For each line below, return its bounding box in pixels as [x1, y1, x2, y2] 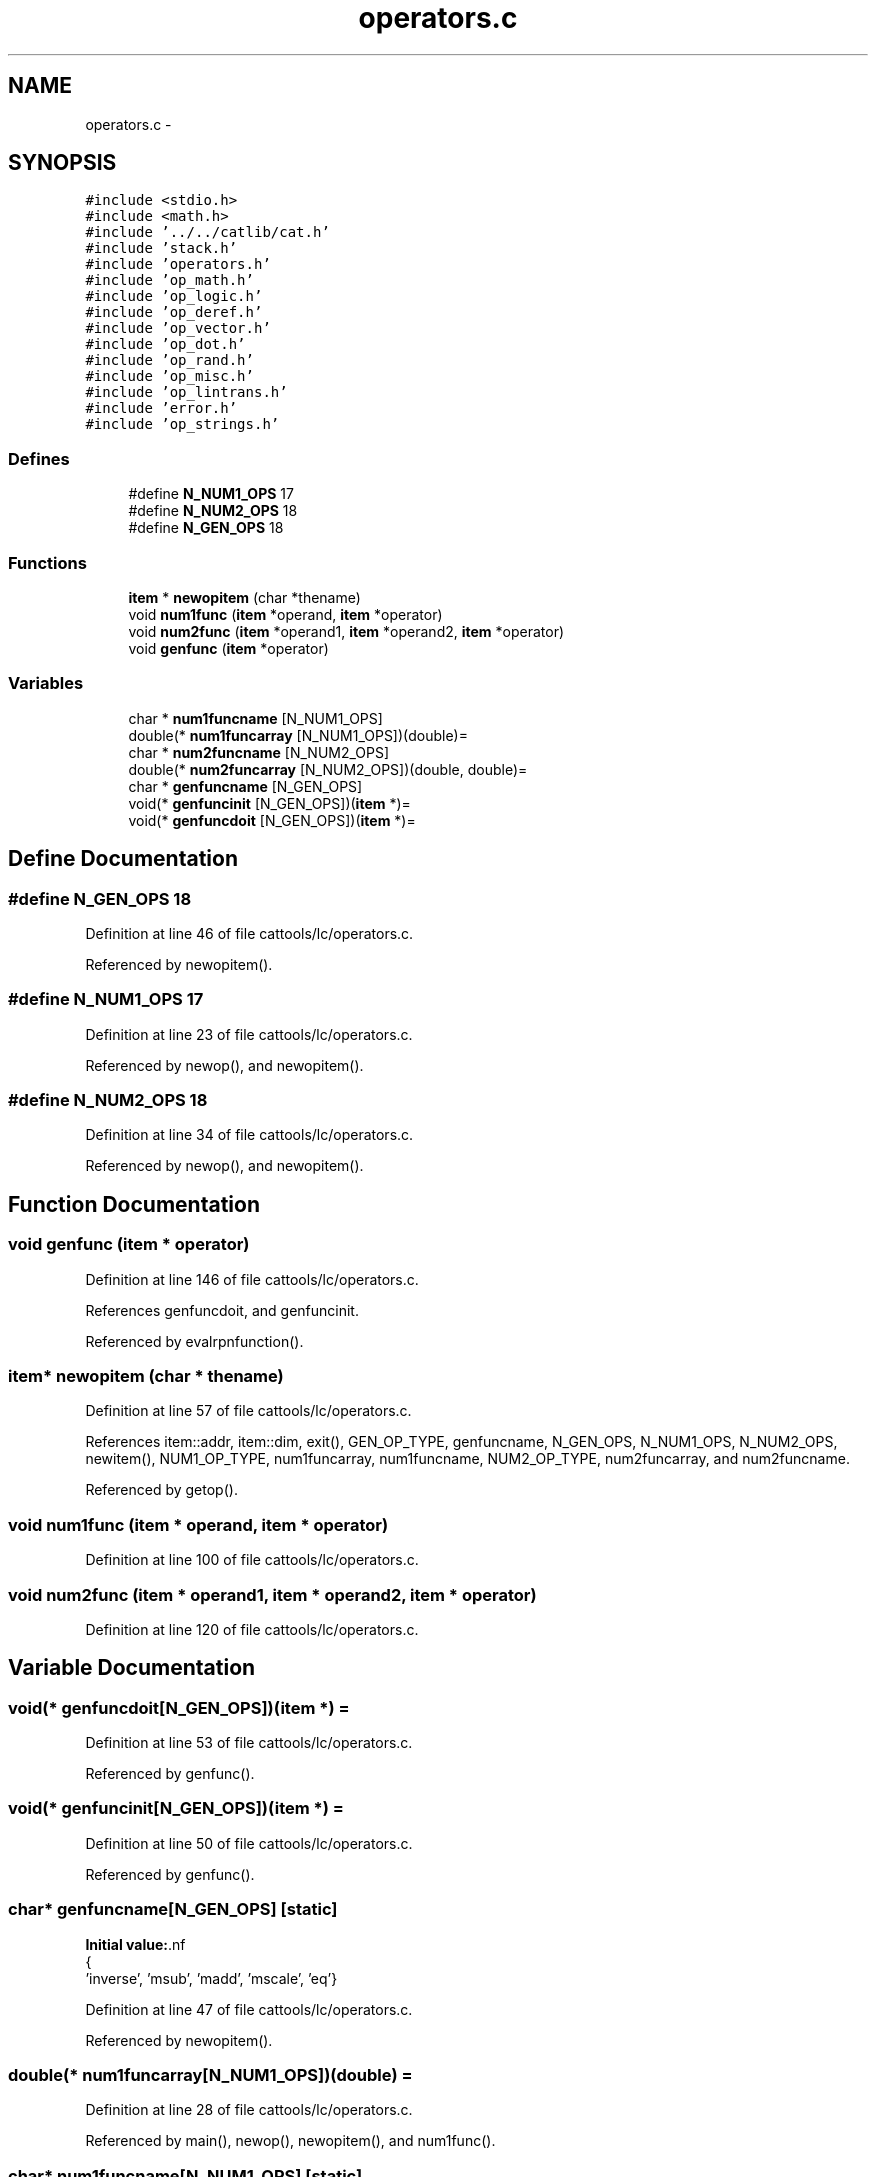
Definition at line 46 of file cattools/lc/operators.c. [85, 924, 414, 942]
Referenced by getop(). [85, 1481, 238, 1499]
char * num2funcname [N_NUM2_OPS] [128, 743, 390, 761]
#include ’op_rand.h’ [85, 352, 254, 369]
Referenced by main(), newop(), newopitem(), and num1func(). [85, 2132, 496, 2150]
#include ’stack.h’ [85, 240, 238, 257]
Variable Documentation [8, 1655, 256, 1681]
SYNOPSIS [8, 150, 117, 176]
